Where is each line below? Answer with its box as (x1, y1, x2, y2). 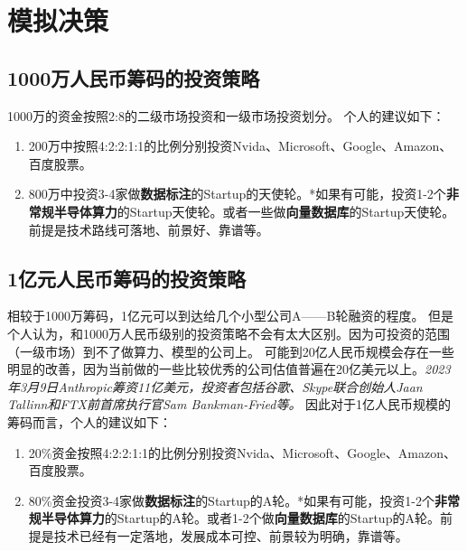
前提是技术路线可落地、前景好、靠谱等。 (28, 219, 269, 238)
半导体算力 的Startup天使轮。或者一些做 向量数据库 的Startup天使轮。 (53, 201, 455, 220)
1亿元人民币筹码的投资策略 (7, 264, 247, 292)
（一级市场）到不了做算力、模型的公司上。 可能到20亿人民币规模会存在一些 (7, 341, 454, 360)
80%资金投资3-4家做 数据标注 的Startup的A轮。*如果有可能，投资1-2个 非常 (28, 490, 461, 509)
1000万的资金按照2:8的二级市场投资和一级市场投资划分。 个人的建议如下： (7, 106, 445, 125)
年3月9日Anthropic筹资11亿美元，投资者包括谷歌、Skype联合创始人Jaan (7, 377, 423, 396)
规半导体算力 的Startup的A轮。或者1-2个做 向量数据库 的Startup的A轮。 (28, 509, 440, 528)
